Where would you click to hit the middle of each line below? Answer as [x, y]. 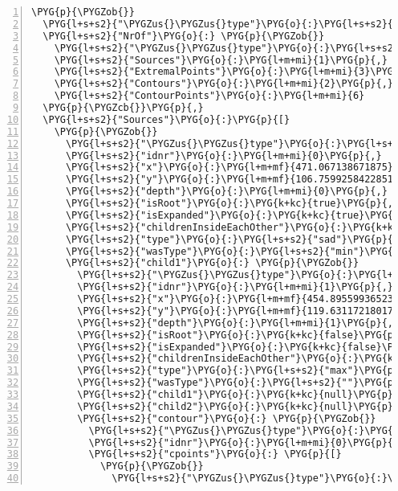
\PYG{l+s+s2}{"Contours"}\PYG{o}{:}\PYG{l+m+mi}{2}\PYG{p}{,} [224, 84]
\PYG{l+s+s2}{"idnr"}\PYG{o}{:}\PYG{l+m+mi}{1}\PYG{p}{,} [236, 287]
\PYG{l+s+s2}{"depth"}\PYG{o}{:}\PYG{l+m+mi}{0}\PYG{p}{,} [226, 192]
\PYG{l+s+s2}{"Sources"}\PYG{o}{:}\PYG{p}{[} [167, 119]
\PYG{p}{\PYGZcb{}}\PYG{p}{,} [123, 108]
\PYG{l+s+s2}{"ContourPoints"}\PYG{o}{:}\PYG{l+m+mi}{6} [209, 96]
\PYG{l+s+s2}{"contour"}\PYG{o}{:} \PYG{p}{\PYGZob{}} [227, 418]
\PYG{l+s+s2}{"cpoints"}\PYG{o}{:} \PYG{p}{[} [215, 454]
